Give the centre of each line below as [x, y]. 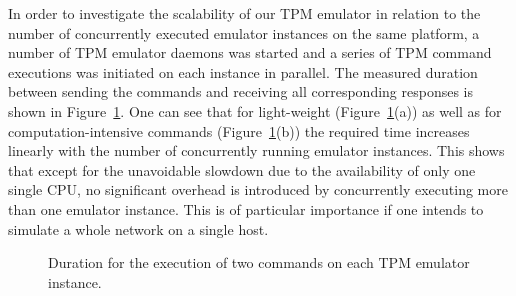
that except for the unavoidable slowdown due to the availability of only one [242, 169]
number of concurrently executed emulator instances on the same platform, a [244, 32]
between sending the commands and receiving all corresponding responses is [241, 91]
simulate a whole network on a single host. [138, 228]
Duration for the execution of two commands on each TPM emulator [259, 262]
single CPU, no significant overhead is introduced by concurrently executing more [258, 189]
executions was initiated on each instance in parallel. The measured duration [243, 71]
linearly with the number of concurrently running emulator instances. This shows [256, 150]
